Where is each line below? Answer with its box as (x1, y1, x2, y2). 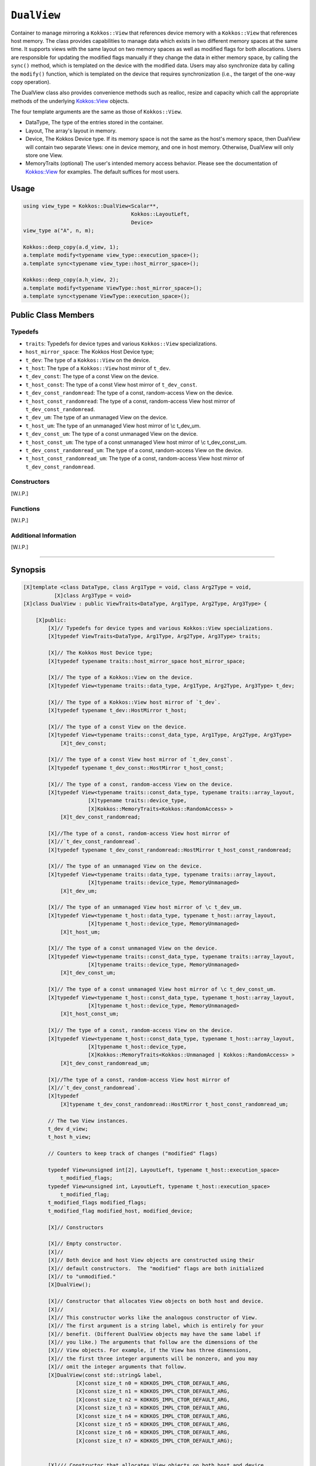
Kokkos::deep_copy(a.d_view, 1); (23, 243, 119, 250)
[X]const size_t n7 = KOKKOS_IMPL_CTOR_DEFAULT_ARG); (75, 1437, 233, 1444)
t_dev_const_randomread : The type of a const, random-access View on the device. (25, 389, 233, 396)
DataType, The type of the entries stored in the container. (25, 119, 164, 126)
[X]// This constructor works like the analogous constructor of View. (47, 1314, 258, 1321)
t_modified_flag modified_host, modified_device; (47, 1207, 193, 1214)
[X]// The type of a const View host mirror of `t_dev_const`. (47, 756, 233, 763)
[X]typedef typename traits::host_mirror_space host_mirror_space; (47, 657, 246, 664)
